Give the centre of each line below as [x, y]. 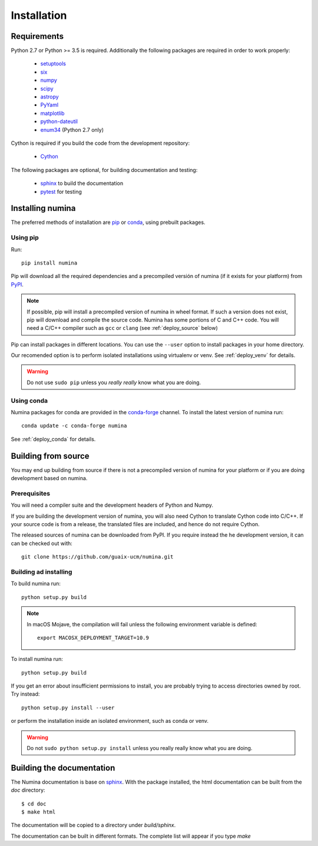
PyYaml [49, 105]
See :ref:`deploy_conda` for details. [53, 439]
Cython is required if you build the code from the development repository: [100, 143]
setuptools [53, 64]
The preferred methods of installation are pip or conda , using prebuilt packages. [108, 222]
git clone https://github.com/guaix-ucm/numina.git [97, 557]
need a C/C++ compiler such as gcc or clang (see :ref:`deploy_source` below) [122, 328]
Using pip [25, 237]
